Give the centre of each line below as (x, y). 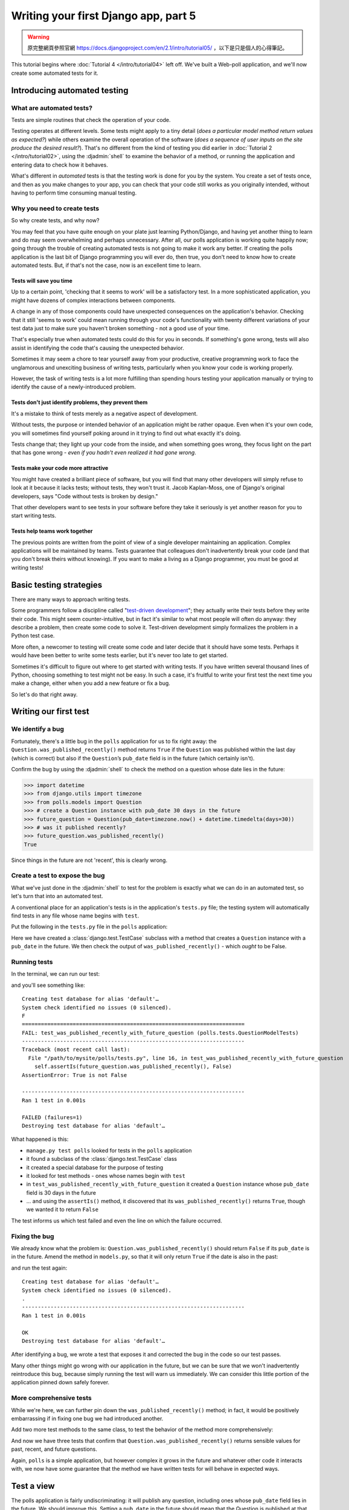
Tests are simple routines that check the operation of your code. (91, 120)
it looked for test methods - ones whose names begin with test (106, 1175)
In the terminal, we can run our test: (55, 974)
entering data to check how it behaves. (59, 165)
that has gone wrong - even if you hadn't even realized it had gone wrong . (104, 452)
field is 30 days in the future (61, 1192)
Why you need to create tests (55, 208)
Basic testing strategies (57, 585)
